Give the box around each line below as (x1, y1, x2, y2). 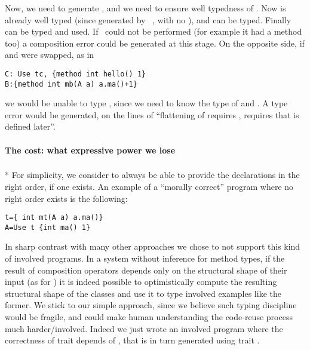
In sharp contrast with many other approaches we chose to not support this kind (5, 240, 300, 253)
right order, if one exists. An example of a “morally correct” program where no (5, 180, 294, 192)
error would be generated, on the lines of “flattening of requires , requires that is (5, 108, 299, 121)
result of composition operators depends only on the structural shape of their (5, 263, 287, 276)
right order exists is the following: (5, 192, 128, 204)
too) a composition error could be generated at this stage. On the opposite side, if (5, 36, 305, 49)
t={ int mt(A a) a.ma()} (5, 213, 103, 222)
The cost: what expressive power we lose (5, 143, 176, 156)
